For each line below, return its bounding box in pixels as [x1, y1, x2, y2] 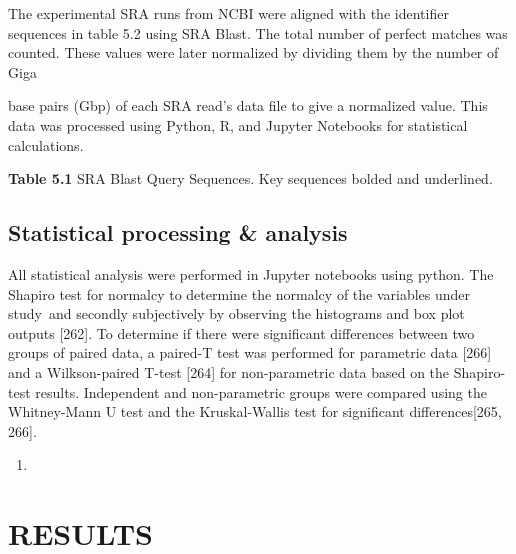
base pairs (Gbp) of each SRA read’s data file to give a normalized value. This [8, 95, 488, 116]
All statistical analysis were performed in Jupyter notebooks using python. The [8, 263, 494, 284]
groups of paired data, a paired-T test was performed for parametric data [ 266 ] [8, 342, 492, 363]
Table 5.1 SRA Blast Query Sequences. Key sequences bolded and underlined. [8, 168, 493, 189]
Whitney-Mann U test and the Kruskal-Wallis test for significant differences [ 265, [8, 401, 502, 422]
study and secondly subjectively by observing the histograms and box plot [8, 303, 465, 324]
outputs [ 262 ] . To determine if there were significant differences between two [8, 322, 475, 343]
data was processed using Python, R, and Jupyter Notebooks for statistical [8, 114, 468, 135]
